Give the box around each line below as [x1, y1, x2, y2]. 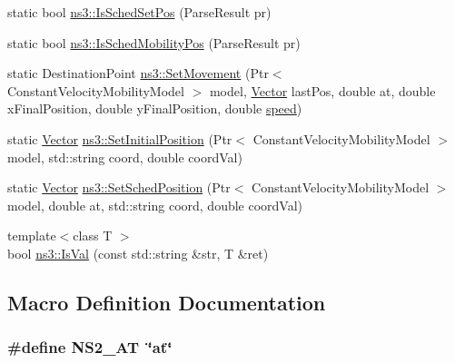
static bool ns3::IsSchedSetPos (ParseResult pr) [7, 3, 272, 21]
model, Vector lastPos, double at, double [209, 81, 436, 100]
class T [73, 226, 113, 245]
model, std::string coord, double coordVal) [7, 147, 242, 166]
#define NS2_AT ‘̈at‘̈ [7, 336, 173, 358]
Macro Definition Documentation [7, 288, 326, 316]
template [7, 226, 56, 245]
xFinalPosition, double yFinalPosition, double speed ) [7, 99, 302, 118]
